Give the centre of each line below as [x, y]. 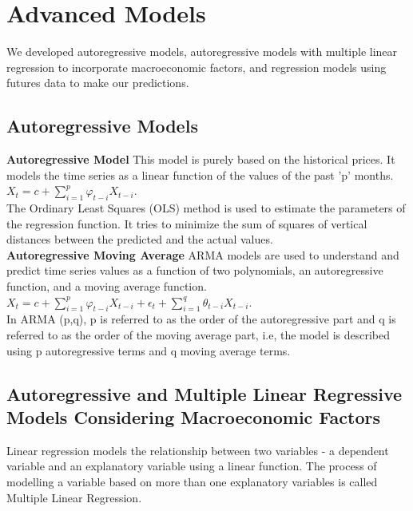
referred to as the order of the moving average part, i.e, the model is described [199, 335]
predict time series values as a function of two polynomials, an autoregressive [195, 270]
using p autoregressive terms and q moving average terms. [149, 350]
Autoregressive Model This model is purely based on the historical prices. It [201, 159]
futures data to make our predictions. [98, 83]
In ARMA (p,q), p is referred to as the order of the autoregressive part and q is [201, 319]
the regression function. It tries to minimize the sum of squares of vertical [187, 223]
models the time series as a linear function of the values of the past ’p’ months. [200, 174]
